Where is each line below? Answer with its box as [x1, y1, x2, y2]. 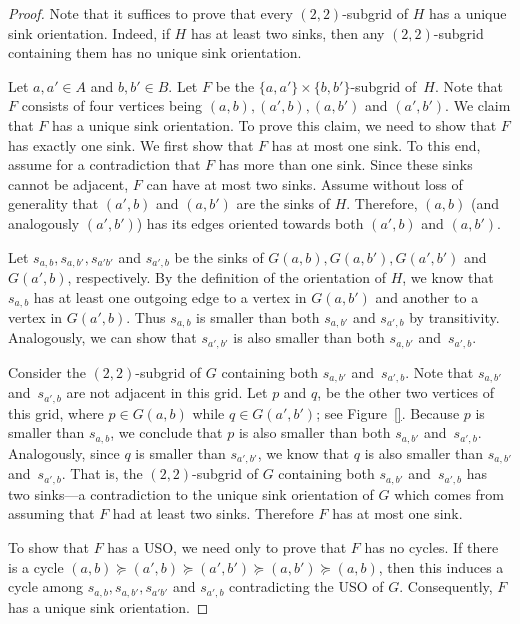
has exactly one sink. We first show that [8, 134, 254, 155]
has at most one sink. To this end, [271, 134, 481, 155]
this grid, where [8, 402, 104, 423]
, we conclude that [110, 422, 223, 443]
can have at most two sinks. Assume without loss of [146, 173, 463, 194]
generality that [8, 193, 99, 214]
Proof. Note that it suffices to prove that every [8, 3, 293, 23]
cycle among [8, 576, 84, 597]
